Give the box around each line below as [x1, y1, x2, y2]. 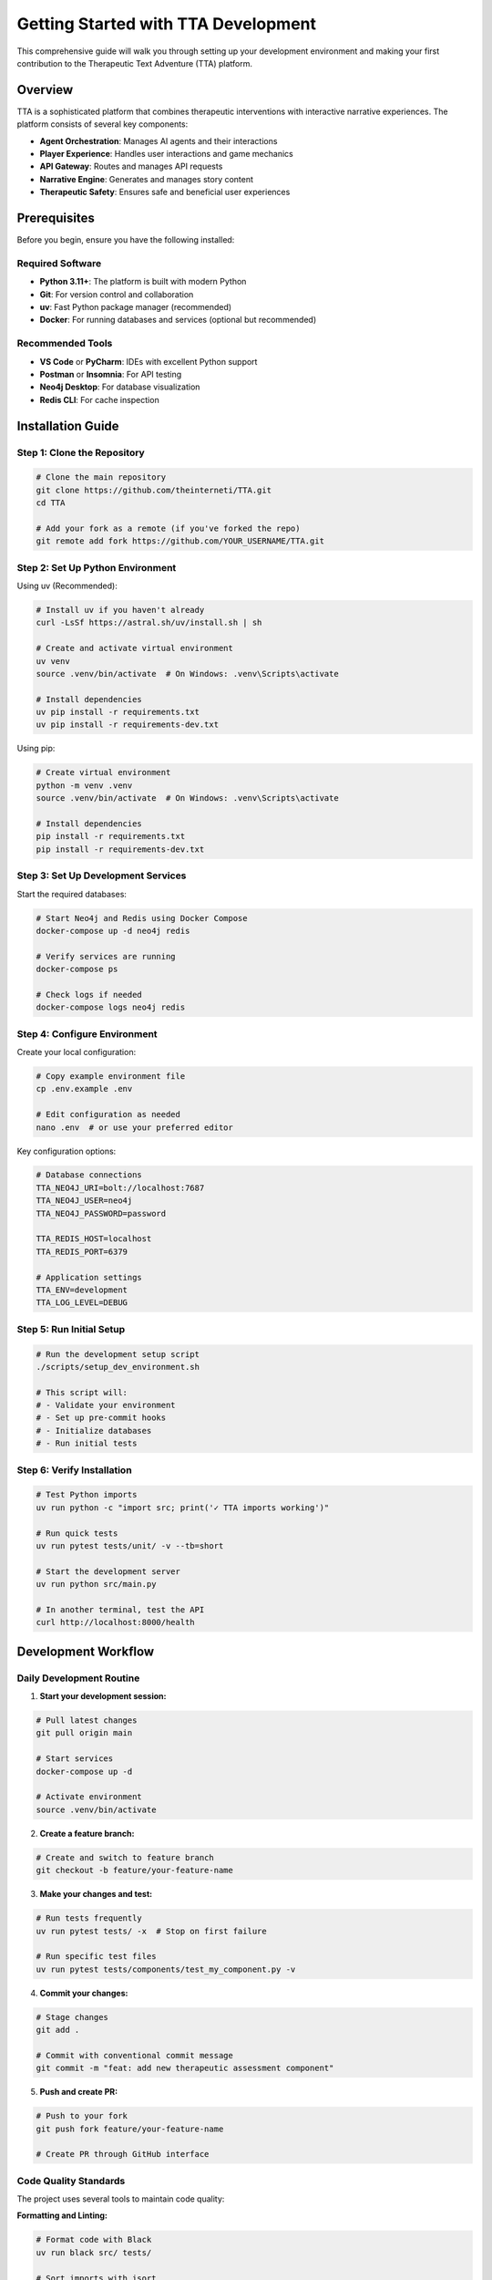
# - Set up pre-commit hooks [36, 1413, 167, 1423]
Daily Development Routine [16, 1672, 140, 1684]
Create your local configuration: [16, 1046, 137, 1057]
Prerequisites [16, 211, 95, 225]
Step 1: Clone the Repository [16, 446, 145, 459]
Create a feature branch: [39, 1828, 135, 1839]
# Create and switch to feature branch [36, 1852, 214, 1862]
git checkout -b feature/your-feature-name [36, 1865, 234, 1876]
